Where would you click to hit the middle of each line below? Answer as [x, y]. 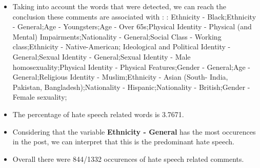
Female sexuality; [40, 97]
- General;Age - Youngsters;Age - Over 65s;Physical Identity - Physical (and [132, 26]
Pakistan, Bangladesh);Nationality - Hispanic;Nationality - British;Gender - [131, 87]
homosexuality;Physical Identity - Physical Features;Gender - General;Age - [131, 67]
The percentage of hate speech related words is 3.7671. [98, 114]
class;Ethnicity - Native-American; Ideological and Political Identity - [122, 46]
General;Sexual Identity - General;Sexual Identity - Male [102, 56]
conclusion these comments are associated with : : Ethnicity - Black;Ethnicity [134, 16]
